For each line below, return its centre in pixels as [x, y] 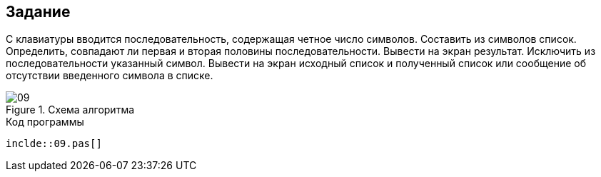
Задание [38, 12]
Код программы [45, 122]
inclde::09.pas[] [54, 144]
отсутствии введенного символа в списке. [110, 76]
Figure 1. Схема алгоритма [70, 110]
